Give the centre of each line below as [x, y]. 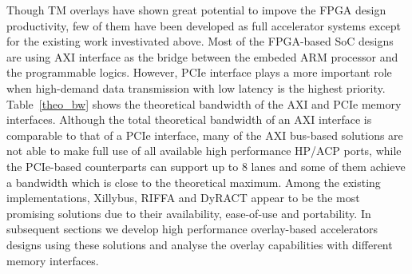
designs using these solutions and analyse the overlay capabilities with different [200, 244]
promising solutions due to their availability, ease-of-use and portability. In [189, 213]
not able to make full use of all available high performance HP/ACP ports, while [204, 151]
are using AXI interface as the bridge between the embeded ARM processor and [202, 56]
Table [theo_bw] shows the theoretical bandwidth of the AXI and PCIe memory [204, 103]
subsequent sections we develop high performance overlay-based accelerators [192, 229]
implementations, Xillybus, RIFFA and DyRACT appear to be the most [183, 198]
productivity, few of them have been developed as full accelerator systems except [204, 25]
